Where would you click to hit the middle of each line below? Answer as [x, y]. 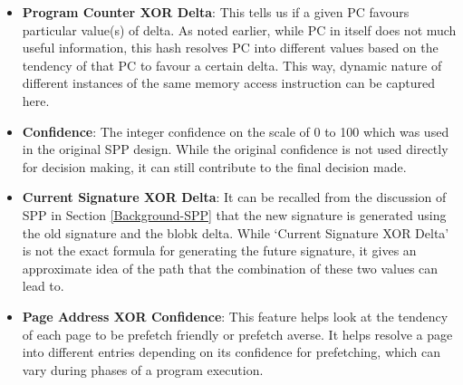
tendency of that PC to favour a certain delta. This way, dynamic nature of [232, 65]
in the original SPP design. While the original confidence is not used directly [235, 149]
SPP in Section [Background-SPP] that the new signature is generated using [234, 214]
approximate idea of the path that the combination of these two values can [230, 268]
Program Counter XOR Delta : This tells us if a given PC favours [216, 12]
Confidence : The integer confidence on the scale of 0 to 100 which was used [236, 131]
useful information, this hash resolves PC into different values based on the [230, 48]
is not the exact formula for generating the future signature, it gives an [219, 250]
